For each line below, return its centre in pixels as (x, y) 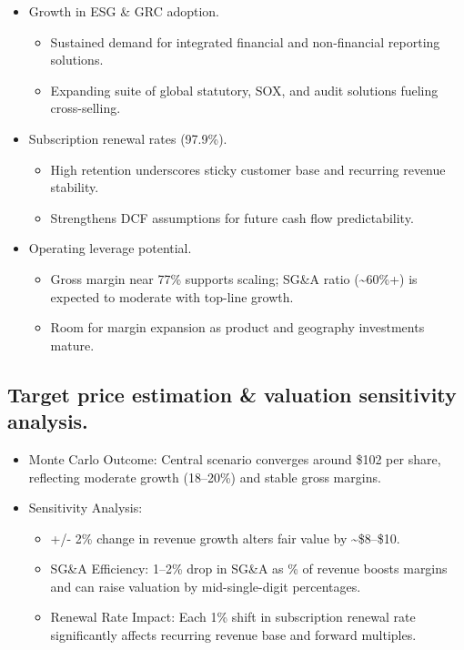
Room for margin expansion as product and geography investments (237, 327)
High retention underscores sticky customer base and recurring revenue (248, 169)
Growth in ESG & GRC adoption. (124, 11)
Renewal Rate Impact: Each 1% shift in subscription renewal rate (233, 617)
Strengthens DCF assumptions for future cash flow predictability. (232, 217)
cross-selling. (86, 108)
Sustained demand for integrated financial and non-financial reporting (245, 41)
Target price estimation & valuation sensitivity (232, 394)
